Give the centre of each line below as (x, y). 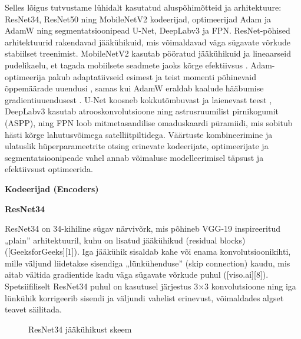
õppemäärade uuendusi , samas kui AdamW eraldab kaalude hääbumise (134, 88)
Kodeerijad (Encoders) (52, 188)
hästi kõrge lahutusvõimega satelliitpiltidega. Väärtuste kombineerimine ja (139, 134)
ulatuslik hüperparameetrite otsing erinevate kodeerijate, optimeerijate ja (137, 146)
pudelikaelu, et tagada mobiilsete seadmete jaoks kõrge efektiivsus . (126, 65)
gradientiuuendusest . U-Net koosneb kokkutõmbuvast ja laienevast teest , (138, 99)
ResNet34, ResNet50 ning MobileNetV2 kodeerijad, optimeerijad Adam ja (138, 19)
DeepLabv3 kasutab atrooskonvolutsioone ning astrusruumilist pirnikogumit (142, 111)
